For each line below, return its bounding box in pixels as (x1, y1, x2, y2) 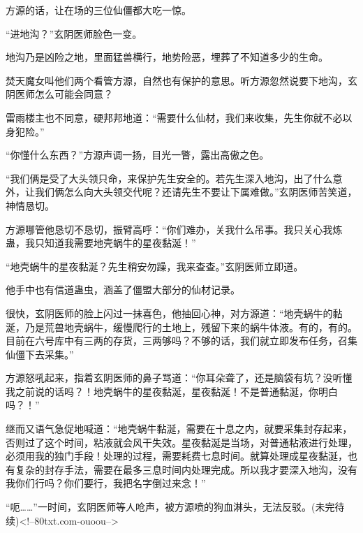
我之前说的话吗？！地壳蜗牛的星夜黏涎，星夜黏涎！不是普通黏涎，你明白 (6, 384, 338, 398)
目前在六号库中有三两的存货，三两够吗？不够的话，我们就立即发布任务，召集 (6, 333, 357, 348)
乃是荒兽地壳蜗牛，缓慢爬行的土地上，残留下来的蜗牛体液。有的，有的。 (24, 319, 357, 334)
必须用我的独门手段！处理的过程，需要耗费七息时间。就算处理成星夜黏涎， (6, 448, 348, 463)
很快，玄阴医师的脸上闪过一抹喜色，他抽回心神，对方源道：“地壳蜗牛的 (6, 305, 333, 320)
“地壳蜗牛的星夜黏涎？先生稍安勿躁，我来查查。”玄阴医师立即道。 (6, 258, 304, 273)
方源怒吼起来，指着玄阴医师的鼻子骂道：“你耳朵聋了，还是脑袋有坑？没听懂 (6, 370, 353, 385)
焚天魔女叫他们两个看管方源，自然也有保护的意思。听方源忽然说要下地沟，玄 (6, 73, 357, 87)
